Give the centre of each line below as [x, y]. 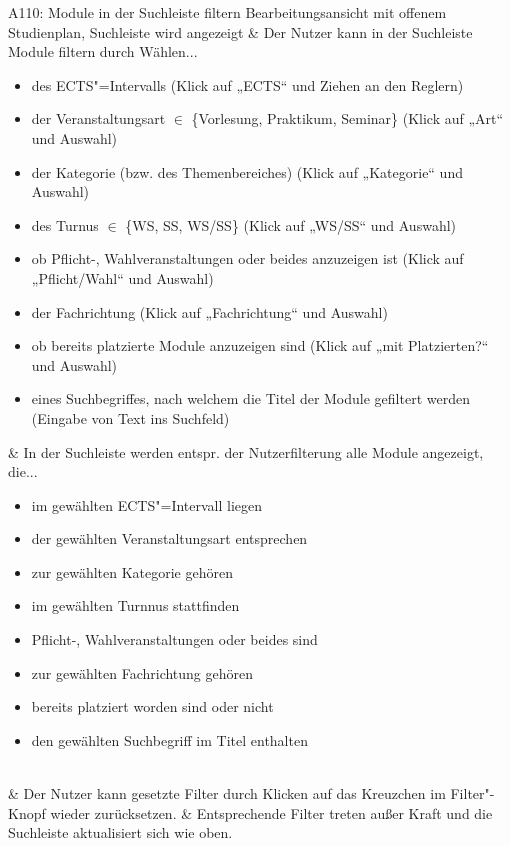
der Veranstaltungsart [98, 118]
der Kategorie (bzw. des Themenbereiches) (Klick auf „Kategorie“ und [247, 171]
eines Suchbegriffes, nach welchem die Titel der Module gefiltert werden [250, 398]
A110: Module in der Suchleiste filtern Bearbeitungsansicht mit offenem [227, 12]
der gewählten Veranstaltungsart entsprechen [169, 538]
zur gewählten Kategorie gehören [132, 571]
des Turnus [65, 224]
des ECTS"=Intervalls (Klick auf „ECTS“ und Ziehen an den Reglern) [247, 84]
